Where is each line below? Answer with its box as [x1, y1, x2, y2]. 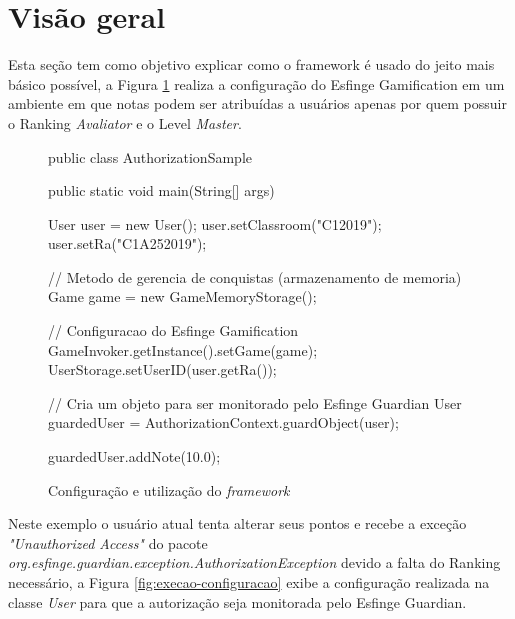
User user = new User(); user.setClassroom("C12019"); [48, 213, 382, 234]
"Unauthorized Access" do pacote [8, 532, 208, 553]
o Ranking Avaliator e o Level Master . [8, 112, 242, 133]
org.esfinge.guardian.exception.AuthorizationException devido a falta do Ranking [8, 552, 501, 573]
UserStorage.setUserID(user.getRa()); [48, 359, 277, 380]
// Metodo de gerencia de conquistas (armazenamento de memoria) [48, 266, 462, 287]
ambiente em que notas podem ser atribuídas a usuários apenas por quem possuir [8, 93, 507, 114]
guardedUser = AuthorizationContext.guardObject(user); [48, 412, 399, 433]
